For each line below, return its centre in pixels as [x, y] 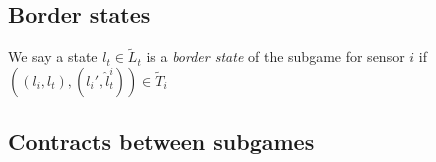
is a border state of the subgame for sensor [275, 56]
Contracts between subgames [161, 141]
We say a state [53, 56]
